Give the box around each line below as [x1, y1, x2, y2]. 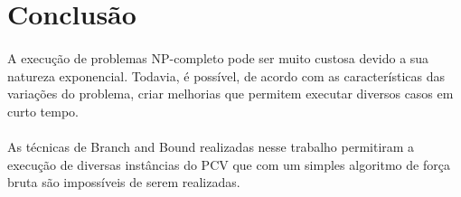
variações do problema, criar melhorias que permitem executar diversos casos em [7, 84, 454, 103]
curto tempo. [7, 101, 79, 120]
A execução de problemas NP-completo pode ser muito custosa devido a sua [7, 48, 429, 67]
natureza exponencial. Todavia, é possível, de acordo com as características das [7, 66, 445, 85]
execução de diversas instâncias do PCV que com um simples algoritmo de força [7, 155, 450, 174]
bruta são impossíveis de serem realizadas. [7, 173, 240, 192]
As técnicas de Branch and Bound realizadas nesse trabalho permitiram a [7, 136, 415, 155]
